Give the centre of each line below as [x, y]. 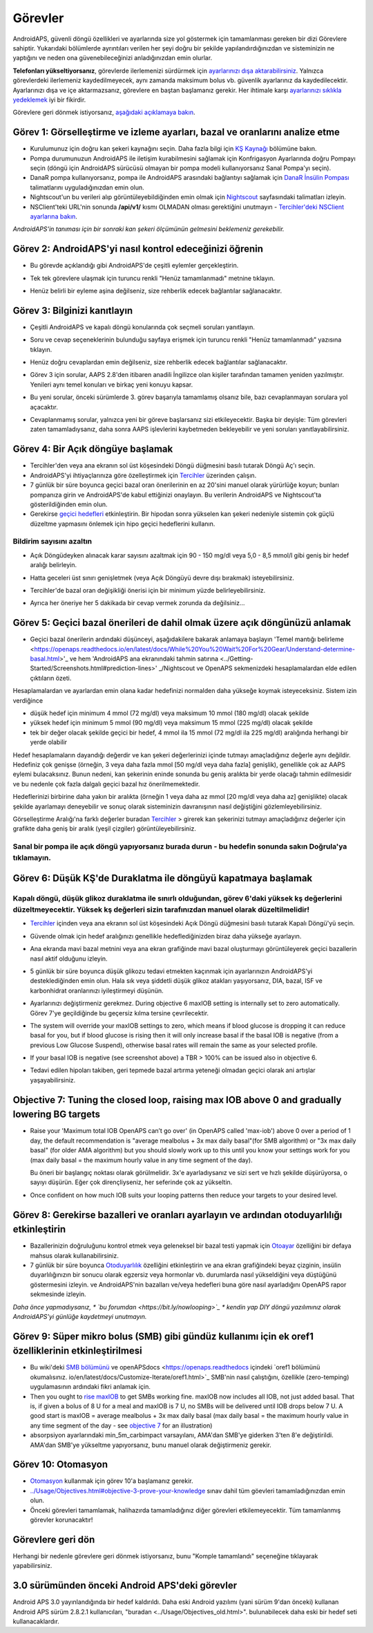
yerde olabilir [49, 742]
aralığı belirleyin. [54, 565]
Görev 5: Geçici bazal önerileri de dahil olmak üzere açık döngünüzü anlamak [182, 623]
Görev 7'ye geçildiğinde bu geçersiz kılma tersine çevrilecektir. [119, 1013]
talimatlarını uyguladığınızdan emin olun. [87, 187]
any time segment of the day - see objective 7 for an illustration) [121, 1426]
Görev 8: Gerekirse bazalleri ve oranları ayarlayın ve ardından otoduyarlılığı [178, 1215]
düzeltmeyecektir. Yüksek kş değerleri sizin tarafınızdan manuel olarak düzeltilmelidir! [161, 910]
